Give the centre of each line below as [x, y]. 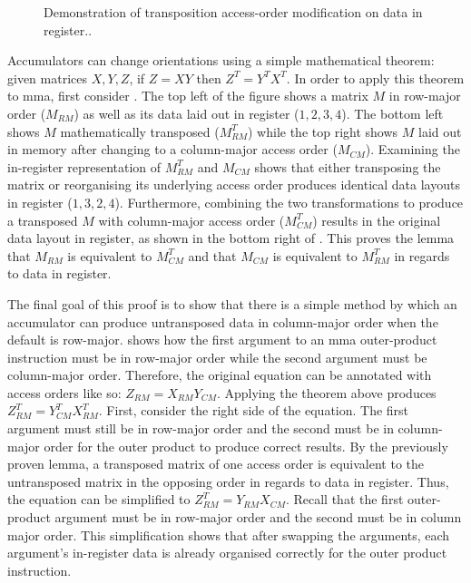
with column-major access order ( [191, 220]
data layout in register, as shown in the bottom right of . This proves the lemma [231, 238]
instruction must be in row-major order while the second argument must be [217, 357]
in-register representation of [84, 166]
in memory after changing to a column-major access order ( [172, 149]
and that [212, 255]
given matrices [47, 78]
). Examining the [412, 149]
